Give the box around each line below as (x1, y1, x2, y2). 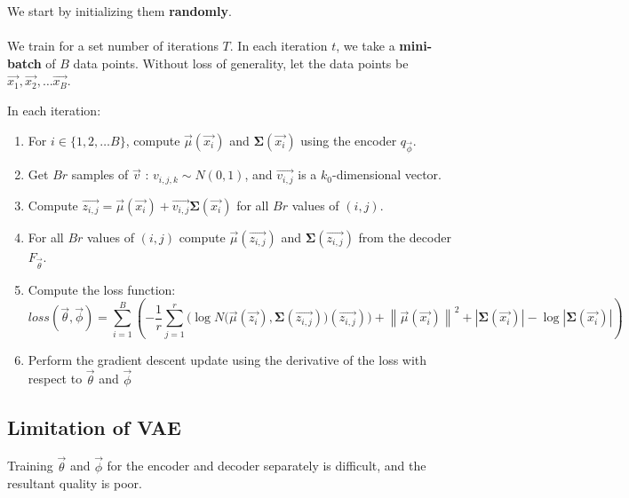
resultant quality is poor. (7, 474, 142, 493)
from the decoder (358, 227, 451, 246)
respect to (28, 369, 83, 388)
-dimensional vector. (331, 165, 442, 184)
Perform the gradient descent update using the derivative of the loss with (28, 350, 427, 368)
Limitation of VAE (7, 413, 181, 440)
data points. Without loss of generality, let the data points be (73, 53, 409, 72)
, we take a (336, 36, 395, 55)
